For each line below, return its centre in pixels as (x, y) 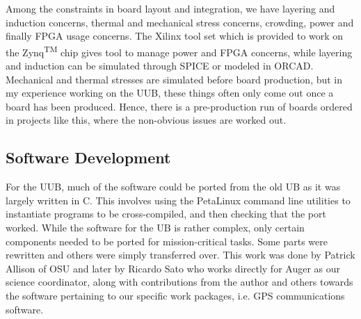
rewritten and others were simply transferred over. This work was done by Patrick (180, 255)
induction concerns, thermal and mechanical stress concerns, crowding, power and (180, 22)
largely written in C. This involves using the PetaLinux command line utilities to (178, 200)
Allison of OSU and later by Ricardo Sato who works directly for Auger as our (173, 268)
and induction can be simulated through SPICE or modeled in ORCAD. (160, 66)
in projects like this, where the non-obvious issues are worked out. (146, 120)
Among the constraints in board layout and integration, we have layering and (170, 8)
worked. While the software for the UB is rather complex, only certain (155, 227)
